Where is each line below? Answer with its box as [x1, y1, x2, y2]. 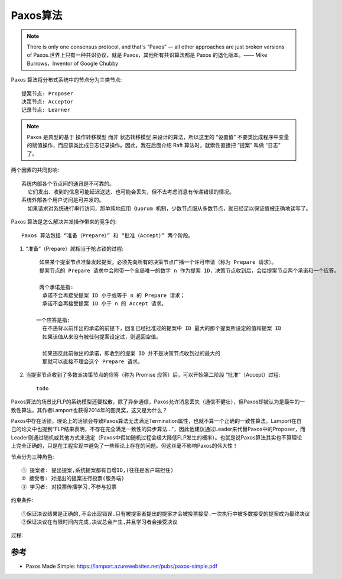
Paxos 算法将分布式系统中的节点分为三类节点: [11, 76, 122, 83]
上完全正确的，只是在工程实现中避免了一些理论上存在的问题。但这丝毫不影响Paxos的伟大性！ [11, 442, 238, 449]
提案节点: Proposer [21, 90, 74, 97]
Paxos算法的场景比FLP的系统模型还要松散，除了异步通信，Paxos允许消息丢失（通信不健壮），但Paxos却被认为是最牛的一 [11, 398, 305, 405]
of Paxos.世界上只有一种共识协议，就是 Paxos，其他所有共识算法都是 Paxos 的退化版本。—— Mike [27, 51, 268, 59]
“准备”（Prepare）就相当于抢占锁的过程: [25, 245, 124, 252]
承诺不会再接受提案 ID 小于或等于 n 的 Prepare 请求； [42, 292, 185, 299]
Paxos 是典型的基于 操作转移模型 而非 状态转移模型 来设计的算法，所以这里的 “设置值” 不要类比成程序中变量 [27, 134, 289, 141]
